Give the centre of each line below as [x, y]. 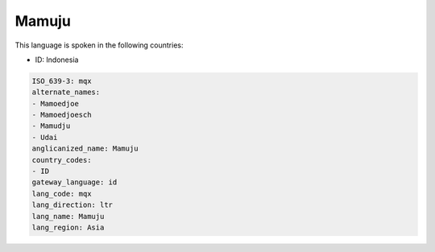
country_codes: [62, 160]
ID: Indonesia [57, 60]
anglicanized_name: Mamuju [85, 149]
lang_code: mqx [62, 194]
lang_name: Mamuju [68, 216]
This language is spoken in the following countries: [99, 45]
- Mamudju [51, 126]
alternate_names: [66, 92]
